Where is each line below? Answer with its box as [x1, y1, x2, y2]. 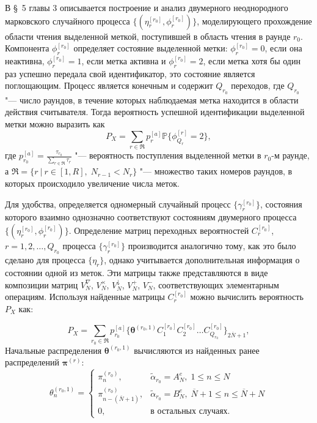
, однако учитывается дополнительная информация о [104, 253, 300, 266]
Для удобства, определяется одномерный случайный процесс [5, 197, 231, 210]
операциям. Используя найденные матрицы [5, 290, 165, 303]
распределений [5, 356, 59, 369]
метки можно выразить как [5, 117, 105, 130]
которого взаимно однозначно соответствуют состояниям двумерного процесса [5, 211, 297, 223]
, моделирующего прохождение [197, 14, 312, 27]
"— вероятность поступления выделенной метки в [75, 149, 261, 162]
